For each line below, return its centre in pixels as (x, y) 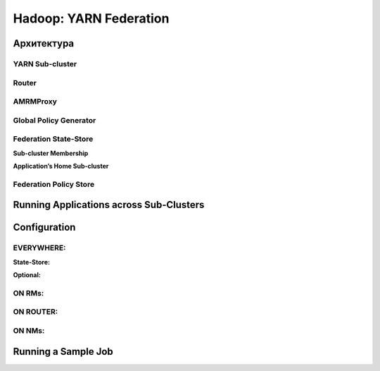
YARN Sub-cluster (45, 63)
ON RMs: (28, 293)
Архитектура (44, 43)
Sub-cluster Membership (51, 153)
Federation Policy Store (54, 184)
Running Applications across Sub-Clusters (109, 205)
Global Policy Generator (55, 120)
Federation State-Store (53, 139)
